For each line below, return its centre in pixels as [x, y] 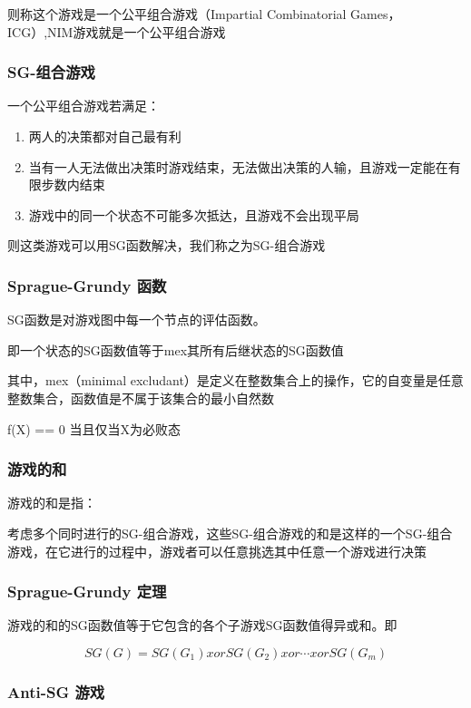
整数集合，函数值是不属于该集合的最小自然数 [141, 398]
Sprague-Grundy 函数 [87, 285]
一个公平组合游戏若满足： [83, 106]
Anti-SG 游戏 [56, 691]
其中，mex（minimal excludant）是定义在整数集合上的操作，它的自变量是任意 [235, 380]
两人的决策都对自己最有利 [105, 136]
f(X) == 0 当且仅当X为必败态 [94, 428]
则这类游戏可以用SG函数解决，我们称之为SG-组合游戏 [167, 245]
